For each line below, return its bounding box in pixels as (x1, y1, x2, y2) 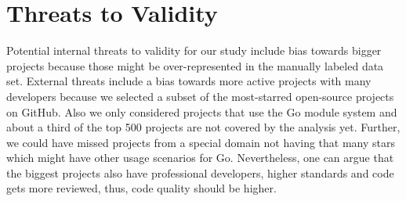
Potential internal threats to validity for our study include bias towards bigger (6, 42, 382, 59)
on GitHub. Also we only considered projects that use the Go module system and (6, 103, 397, 120)
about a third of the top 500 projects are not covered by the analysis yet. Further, (6, 119, 401, 135)
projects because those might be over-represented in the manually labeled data (6, 57, 384, 74)
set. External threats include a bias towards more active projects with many (6, 73, 372, 89)
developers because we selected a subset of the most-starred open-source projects (6, 88, 394, 104)
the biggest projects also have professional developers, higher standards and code (6, 164, 394, 181)
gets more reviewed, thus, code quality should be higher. (6, 180, 277, 196)
